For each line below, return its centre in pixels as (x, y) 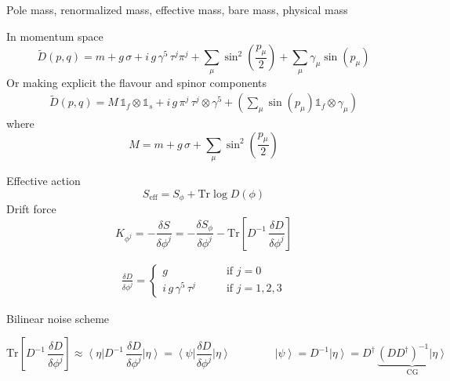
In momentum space (55, 36)
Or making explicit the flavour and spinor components (137, 82)
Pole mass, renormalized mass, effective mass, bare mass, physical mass (177, 9)
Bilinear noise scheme (58, 318)
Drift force (31, 209)
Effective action (44, 181)
